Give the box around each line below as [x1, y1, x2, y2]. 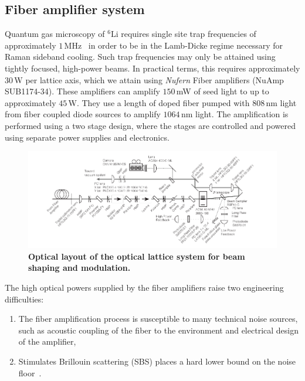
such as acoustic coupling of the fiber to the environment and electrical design [18, 324, 299, 336]
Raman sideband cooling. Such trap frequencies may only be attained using [5, 50, 276, 63]
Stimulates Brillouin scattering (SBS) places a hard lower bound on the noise [18, 355, 296, 368]
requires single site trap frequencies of [121, 28, 256, 40]
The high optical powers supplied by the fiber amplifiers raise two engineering [5, 281, 284, 294]
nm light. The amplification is [181, 108, 289, 120]
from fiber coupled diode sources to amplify [5, 108, 161, 120]
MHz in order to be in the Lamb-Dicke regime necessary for [64, 39, 283, 51]
